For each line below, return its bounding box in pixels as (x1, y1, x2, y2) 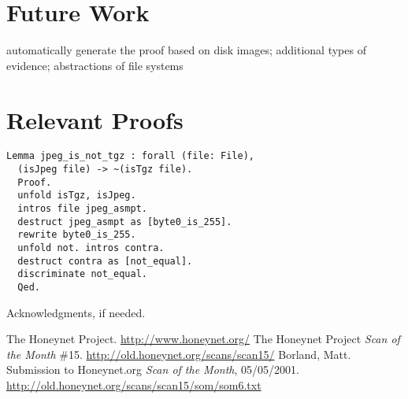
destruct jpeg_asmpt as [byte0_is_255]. (17, 216, 232, 227)
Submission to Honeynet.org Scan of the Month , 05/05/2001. (6, 361, 299, 378)
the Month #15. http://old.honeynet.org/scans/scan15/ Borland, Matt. (6, 345, 351, 362)
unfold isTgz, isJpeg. (17, 190, 136, 201)
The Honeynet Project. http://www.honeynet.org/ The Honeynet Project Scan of (6, 331, 400, 347)
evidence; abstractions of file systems (6, 57, 184, 73)
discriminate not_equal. (17, 268, 147, 280)
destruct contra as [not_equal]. (17, 255, 193, 267)
